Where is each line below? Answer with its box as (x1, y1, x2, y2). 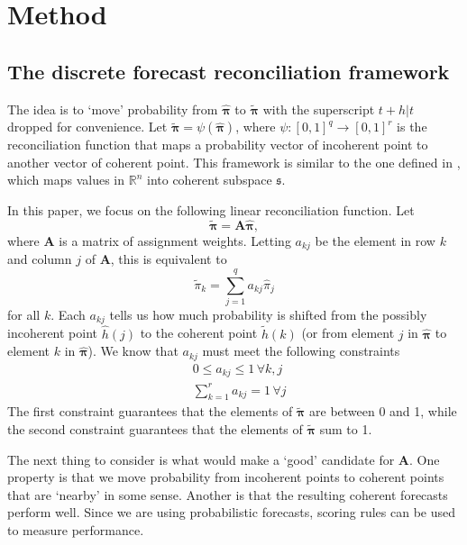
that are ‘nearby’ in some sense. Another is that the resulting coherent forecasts (7, 485, 448, 504)
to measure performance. (7, 521, 144, 540)
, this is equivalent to (110, 250, 227, 268)
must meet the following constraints (202, 341, 400, 360)
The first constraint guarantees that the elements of (7, 402, 293, 421)
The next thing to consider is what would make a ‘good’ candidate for (7, 450, 395, 468)
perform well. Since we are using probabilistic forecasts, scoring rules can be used (7, 503, 456, 522)
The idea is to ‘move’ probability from (7, 99, 218, 118)
